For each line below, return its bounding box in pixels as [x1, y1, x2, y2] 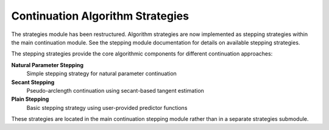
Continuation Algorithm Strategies [11, 9, 189, 23]
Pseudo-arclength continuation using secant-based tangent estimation [26, 87, 204, 94]
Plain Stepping [11, 95, 49, 103]
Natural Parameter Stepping [11, 61, 84, 68]
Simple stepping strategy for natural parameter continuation [26, 70, 177, 78]
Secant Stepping [11, 78, 55, 85]
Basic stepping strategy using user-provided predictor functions [26, 104, 188, 111]
